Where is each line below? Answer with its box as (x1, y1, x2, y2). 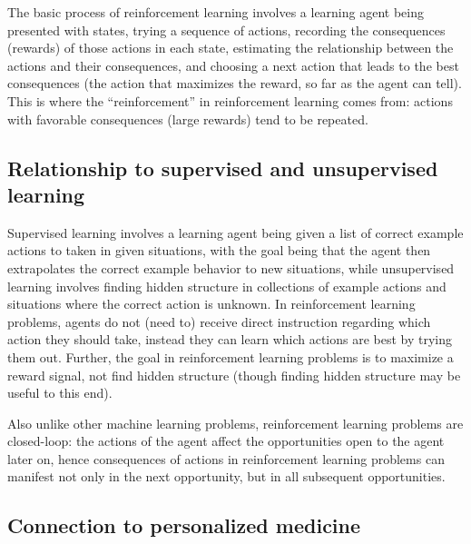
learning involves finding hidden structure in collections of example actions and (7, 276, 446, 295)
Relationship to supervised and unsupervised (7, 153, 438, 182)
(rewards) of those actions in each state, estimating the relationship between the (7, 38, 454, 57)
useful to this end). (7, 383, 113, 402)
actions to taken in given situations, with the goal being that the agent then (7, 241, 431, 260)
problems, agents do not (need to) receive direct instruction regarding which (7, 312, 431, 331)
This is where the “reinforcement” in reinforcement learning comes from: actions (7, 91, 453, 110)
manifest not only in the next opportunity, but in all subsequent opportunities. (7, 467, 446, 486)
